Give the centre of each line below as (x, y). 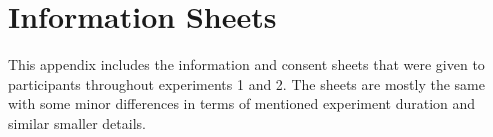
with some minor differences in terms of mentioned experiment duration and (242, 103)
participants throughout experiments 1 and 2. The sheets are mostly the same (246, 83)
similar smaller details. (77, 122)
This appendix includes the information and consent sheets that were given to (246, 64)
